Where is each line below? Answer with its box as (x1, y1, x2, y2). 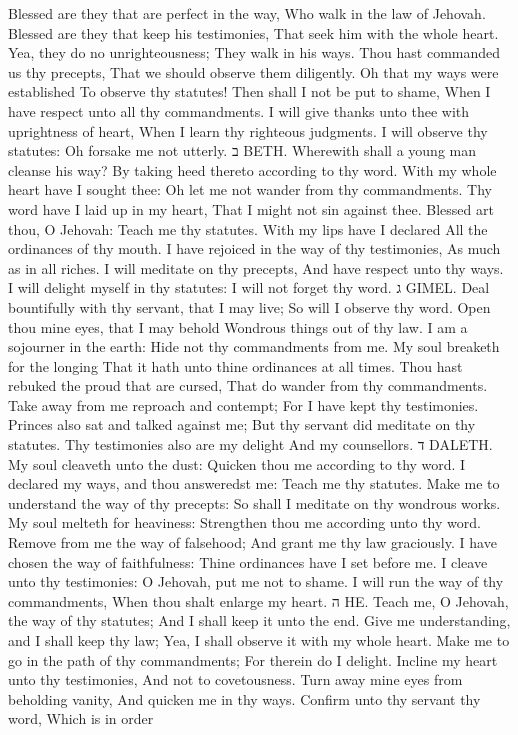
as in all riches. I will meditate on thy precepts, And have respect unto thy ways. (8, 257, 504, 278)
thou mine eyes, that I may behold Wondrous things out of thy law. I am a (8, 316, 468, 337)
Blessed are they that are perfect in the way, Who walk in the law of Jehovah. (8, 3, 486, 23)
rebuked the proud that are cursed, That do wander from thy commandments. (8, 375, 488, 396)
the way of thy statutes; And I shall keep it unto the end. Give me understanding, (8, 610, 511, 631)
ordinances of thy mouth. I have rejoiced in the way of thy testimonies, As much (8, 238, 501, 259)
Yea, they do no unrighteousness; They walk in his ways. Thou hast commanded (8, 42, 501, 63)
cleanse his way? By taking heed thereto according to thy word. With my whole (8, 159, 497, 180)
